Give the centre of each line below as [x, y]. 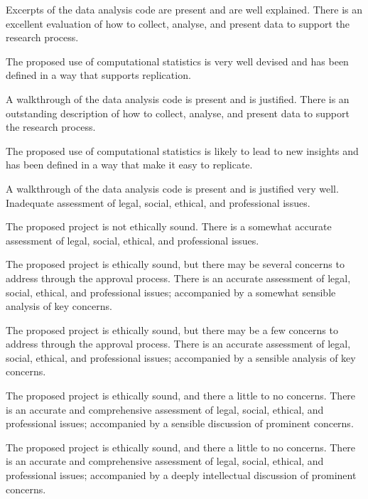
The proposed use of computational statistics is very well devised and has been [177, 61]
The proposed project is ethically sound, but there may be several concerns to [175, 264]
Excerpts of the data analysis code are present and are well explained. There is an [184, 9]
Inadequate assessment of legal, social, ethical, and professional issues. [158, 202]
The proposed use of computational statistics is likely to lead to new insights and [182, 150]
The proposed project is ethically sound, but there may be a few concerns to [172, 329]
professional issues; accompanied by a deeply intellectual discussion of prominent [181, 475]
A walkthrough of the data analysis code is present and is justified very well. [172, 188]
